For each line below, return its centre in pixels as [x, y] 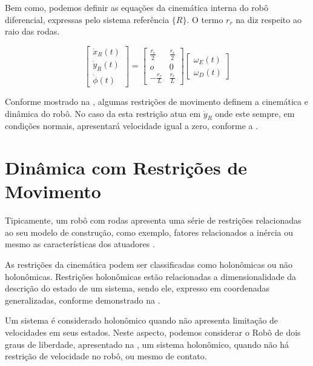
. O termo [205, 19]
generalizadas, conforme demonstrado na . [83, 300]
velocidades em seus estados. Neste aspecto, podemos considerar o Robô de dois [153, 332]
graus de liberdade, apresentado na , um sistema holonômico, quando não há [147, 344]
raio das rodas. [32, 31]
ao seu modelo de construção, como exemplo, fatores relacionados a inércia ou [149, 232]
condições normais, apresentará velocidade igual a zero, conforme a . [132, 126]
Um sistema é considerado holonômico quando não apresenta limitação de [142, 320]
